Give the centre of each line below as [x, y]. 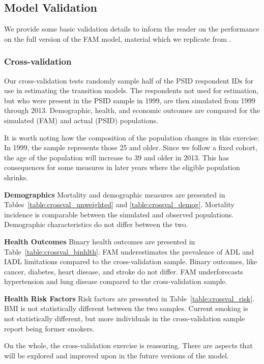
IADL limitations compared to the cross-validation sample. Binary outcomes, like [131, 261]
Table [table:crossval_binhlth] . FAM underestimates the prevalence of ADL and [129, 251]
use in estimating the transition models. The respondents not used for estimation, [131, 90]
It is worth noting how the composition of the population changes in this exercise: [132, 137]
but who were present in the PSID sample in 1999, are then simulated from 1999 [130, 100]
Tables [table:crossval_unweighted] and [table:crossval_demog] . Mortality [119, 204]
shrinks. [16, 177]
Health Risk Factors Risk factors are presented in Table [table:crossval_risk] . [129, 298]
